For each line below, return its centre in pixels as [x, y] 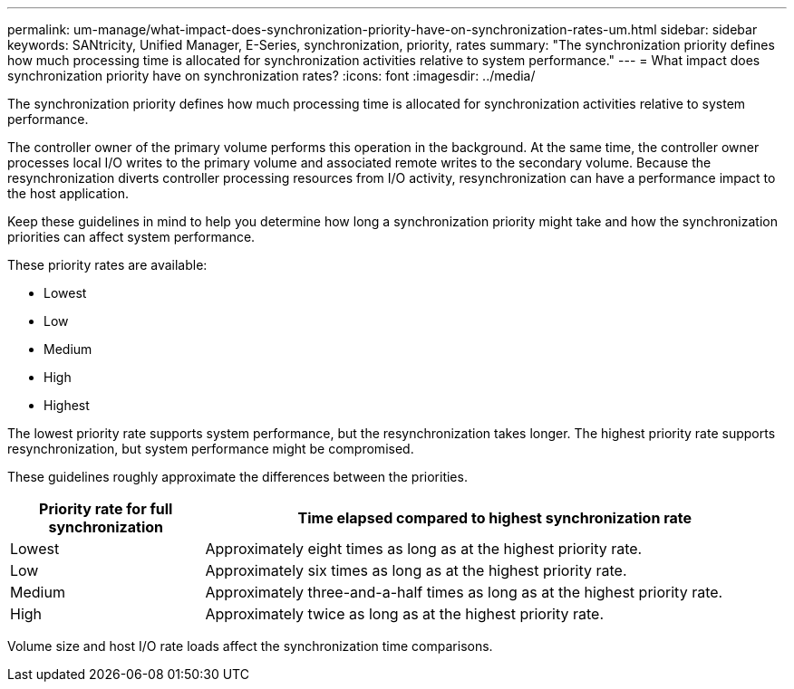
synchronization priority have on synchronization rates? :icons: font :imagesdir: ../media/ [271, 76]
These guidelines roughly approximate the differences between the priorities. [237, 477]
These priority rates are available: [107, 265]
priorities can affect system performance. [131, 237]
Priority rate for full [106, 509]
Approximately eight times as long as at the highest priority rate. [424, 549]
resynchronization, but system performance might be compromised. [211, 449]
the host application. [68, 193]
